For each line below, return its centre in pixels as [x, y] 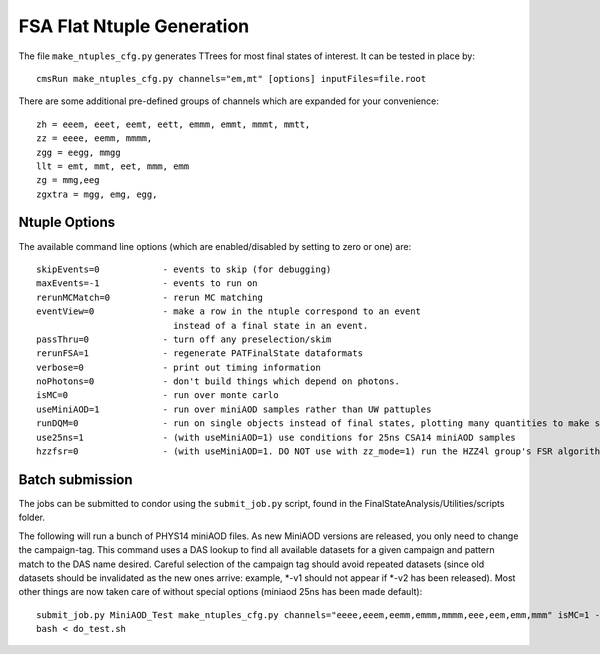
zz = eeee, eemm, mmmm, [94, 138]
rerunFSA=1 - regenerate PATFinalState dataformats [200, 353]
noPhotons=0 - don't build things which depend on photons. [218, 381]
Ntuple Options [67, 222]
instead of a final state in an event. [271, 325]
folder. [31, 517]
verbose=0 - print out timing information [179, 367]
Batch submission [76, 479]
